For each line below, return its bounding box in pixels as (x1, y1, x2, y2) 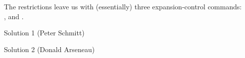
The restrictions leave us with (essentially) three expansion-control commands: (4, 1, 242, 11)
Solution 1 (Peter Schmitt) (4, 28, 85, 38)
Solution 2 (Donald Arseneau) (4, 44, 95, 54)
